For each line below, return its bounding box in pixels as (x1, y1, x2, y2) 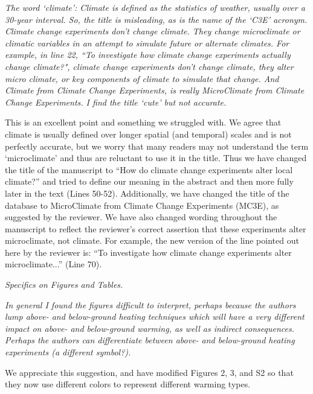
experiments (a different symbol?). (5, 346, 131, 358)
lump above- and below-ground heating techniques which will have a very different (5, 310, 305, 323)
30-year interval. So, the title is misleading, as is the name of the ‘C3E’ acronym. (5, 13, 308, 25)
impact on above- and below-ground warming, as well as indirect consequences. (5, 322, 294, 334)
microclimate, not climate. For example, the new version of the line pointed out (5, 234, 299, 247)
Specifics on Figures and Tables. (5, 278, 123, 291)
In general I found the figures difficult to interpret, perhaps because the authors (5, 298, 296, 311)
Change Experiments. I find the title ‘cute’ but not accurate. (5, 95, 227, 108)
